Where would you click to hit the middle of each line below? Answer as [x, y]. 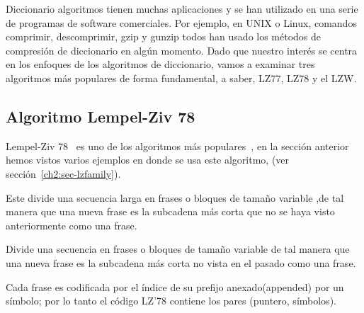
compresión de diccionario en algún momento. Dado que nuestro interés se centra [182, 50]
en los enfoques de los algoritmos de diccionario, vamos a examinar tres [160, 64]
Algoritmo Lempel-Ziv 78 [101, 116]
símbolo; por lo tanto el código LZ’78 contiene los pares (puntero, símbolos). [171, 301]
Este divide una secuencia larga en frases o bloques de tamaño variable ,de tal [175, 197]
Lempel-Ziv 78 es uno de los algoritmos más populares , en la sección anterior [177, 146]
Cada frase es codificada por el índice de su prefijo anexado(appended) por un [175, 286]
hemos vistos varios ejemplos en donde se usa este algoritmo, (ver [148, 160]
